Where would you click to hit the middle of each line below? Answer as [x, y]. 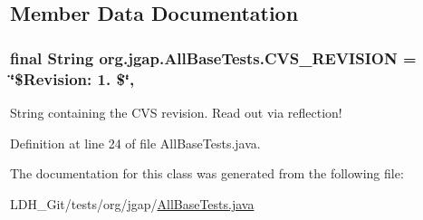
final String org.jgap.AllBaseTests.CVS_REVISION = [213, 57]
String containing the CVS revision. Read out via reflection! [176, 112]
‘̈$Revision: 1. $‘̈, [72, 78]
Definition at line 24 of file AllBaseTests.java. [135, 143]
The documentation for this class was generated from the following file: [207, 173]
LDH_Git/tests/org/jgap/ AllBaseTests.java [132, 203]
